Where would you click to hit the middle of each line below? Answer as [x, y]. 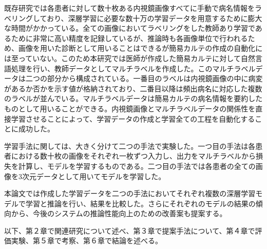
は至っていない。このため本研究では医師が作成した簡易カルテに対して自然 [130, 58]
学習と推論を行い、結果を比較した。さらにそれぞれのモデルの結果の [140, 203]
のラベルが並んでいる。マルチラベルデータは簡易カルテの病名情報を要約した [133, 98]
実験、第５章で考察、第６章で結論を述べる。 [87, 241]
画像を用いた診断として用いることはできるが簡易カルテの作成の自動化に [140, 48]
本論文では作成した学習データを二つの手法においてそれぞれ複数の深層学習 [130, 193]
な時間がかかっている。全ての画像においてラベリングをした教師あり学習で [130, 28]
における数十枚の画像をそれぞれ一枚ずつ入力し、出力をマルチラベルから [133, 156]
